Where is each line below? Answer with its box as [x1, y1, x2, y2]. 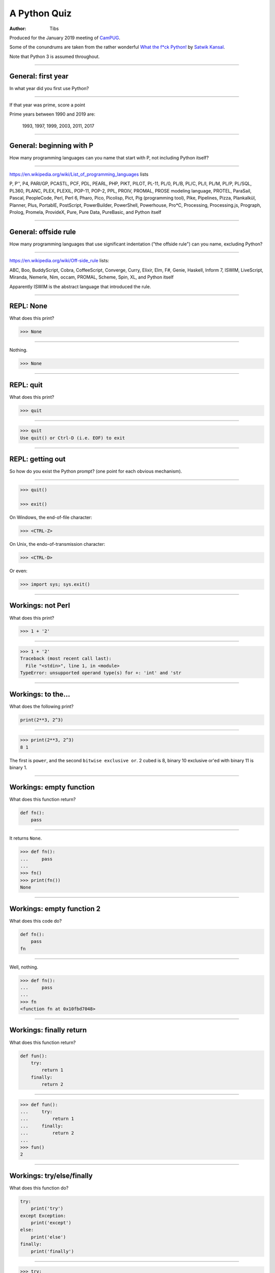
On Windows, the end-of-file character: [9, 514, 93, 520]
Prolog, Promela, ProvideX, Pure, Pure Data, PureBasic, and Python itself [9, 209, 161, 215]
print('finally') [31, 1248, 74, 1254]
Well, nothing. [9, 964, 38, 970]
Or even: [9, 568, 28, 574]
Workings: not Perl [9, 601, 70, 610]
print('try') [31, 1206, 64, 1211]
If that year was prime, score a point [9, 102, 86, 108]
